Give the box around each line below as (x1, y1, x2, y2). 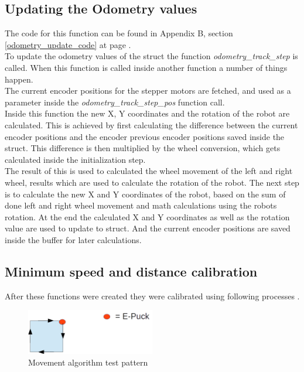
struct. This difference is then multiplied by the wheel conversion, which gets (5, 142, 281, 154)
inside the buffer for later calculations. (5, 233, 142, 245)
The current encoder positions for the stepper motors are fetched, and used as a (5, 84, 291, 97)
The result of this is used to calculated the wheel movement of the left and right (5, 165, 293, 177)
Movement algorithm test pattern (28, 356, 148, 368)
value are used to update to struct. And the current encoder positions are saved (5, 222, 291, 234)
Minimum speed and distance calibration (5, 262, 258, 280)
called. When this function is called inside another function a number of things (5, 61, 288, 73)
